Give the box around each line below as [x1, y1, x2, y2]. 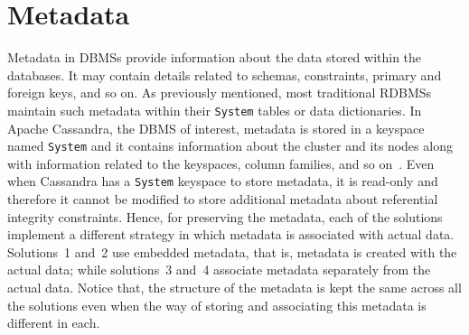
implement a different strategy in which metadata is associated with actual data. [7, 225, 455, 244]
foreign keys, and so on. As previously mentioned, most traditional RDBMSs [7, 83, 432, 102]
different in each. [7, 313, 100, 332]
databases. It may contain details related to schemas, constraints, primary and [7, 65, 442, 84]
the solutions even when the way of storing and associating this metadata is [7, 295, 427, 314]
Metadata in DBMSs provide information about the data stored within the [7, 48, 422, 67]
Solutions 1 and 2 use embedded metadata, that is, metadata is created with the [7, 242, 457, 261]
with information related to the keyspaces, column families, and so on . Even [7, 154, 435, 172]
